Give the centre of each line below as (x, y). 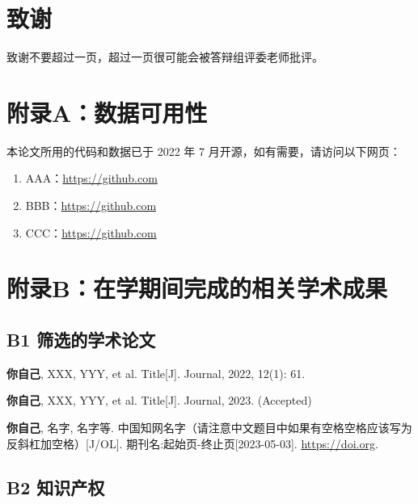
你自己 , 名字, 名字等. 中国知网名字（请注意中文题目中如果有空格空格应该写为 (209, 427)
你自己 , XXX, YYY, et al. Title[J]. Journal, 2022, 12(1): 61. (156, 373)
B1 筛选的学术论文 (81, 339)
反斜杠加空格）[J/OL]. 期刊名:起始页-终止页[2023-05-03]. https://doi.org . (192, 443)
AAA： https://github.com (91, 178)
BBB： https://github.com (91, 206)
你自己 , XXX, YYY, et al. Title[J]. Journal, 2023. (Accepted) (159, 400)
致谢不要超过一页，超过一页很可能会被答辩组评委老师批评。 (165, 57)
